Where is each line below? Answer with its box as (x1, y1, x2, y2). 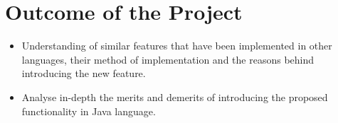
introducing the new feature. (21, 66, 146, 81)
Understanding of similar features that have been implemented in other (21, 38, 332, 53)
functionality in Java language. (21, 103, 156, 118)
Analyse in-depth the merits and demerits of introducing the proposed (21, 89, 328, 104)
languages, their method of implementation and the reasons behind (21, 52, 315, 66)
